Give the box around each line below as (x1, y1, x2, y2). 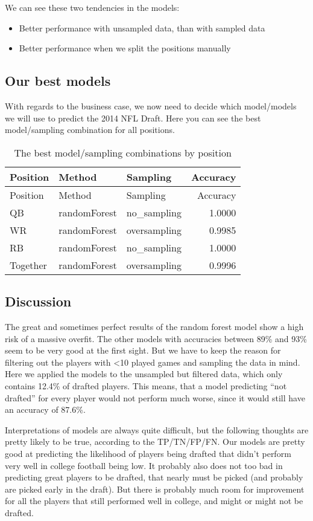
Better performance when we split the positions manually (19, 42, 231, 54)
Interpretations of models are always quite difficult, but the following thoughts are (5, 423, 309, 436)
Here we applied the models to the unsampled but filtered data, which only (5, 367, 283, 380)
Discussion (5, 292, 72, 311)
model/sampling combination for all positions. (5, 123, 175, 136)
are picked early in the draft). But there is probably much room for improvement (5, 482, 305, 495)
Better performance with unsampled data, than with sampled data (19, 21, 265, 34)
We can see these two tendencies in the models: (5, 1, 180, 13)
